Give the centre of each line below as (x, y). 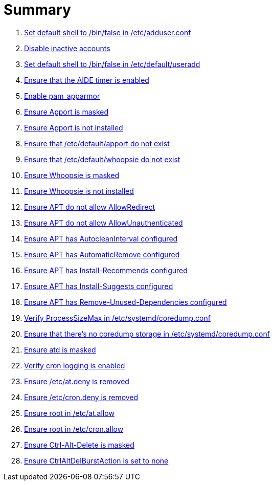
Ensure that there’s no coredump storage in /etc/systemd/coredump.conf (147, 334)
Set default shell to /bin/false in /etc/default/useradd (112, 64)
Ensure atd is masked (60, 349)
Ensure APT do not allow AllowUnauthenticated (104, 223)
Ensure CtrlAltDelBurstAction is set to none (96, 460)
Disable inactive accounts (67, 48)
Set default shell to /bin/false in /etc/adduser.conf (108, 32)
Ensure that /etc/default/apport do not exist (97, 143)
